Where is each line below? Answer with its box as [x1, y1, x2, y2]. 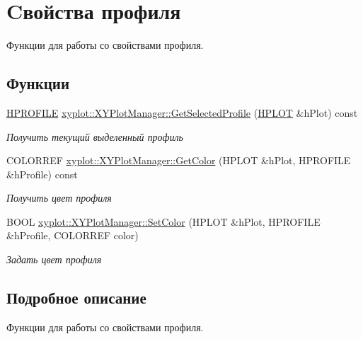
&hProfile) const [6, 166, 78, 181]
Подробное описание [6, 287, 146, 309]
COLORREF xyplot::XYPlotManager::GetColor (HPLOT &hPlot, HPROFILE [6, 153, 351, 168]
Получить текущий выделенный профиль [6, 129, 183, 144]
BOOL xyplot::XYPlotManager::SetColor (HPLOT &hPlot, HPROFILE [6, 214, 321, 229]
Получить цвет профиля [6, 190, 112, 205]
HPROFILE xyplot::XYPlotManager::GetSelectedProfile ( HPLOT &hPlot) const [6, 105, 358, 120]
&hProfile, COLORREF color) [6, 228, 139, 243]
